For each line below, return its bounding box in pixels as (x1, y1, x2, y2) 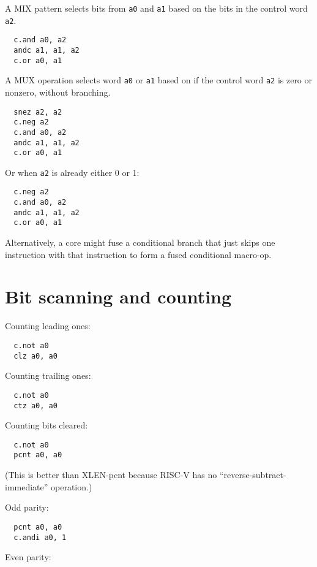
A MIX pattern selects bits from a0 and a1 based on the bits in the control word (5, 2, 308, 14)
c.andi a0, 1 (13, 533, 67, 542)
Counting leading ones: (5, 319, 91, 332)
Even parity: (5, 550, 51, 563)
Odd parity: (5, 501, 49, 514)
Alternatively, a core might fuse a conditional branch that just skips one (5, 236, 275, 249)
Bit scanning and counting (5, 284, 232, 309)
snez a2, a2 (13, 107, 62, 116)
